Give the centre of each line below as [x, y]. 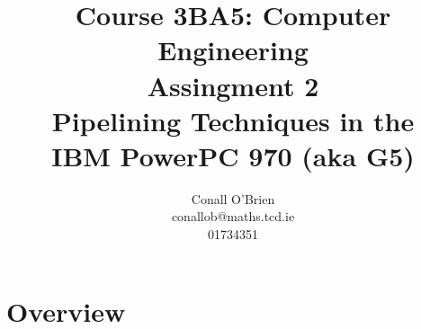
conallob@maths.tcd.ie [233, 216]
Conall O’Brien [233, 198]
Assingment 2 [233, 85]
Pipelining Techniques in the [233, 120]
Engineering [233, 50]
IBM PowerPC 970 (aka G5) [233, 155]
